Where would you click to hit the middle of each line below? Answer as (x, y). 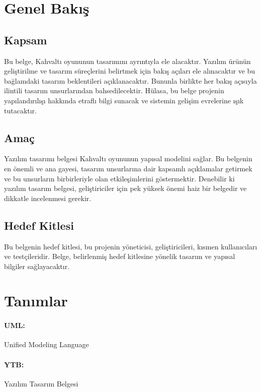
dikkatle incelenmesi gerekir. (48, 198)
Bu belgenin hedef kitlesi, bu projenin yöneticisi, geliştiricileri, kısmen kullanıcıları (131, 246)
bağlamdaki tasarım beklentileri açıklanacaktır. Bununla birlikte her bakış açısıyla (130, 80)
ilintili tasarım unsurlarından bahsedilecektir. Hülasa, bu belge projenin (114, 90)
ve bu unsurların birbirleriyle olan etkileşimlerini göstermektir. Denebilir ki (119, 178)
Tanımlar (36, 301)
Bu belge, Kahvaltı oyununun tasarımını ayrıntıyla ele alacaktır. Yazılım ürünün (127, 61)
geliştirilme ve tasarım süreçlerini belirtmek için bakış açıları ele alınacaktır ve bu (130, 71)
